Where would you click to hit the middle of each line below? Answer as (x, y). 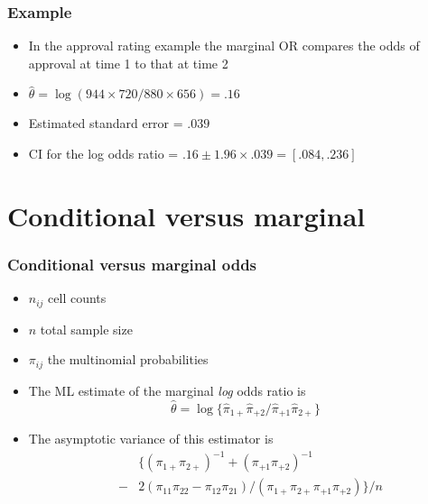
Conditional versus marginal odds (132, 264)
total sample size (86, 329)
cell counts (77, 298)
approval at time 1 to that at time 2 (128, 63)
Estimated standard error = (106, 123)
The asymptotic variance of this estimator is (151, 438)
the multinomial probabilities (128, 359)
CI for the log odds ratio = (103, 153)
